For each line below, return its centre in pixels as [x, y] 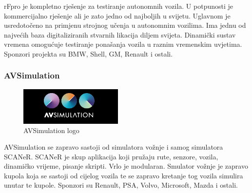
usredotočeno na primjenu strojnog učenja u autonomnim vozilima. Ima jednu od [125, 25]
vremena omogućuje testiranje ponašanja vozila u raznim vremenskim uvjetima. [123, 44]
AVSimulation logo [51, 130]
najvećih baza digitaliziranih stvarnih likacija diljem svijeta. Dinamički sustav [120, 34]
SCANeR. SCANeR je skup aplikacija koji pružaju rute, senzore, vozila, [111, 156]
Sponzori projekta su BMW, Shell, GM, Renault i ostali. [88, 53]
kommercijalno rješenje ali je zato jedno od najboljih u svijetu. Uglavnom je [117, 15]
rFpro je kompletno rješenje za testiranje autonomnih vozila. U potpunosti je [119, 6]
